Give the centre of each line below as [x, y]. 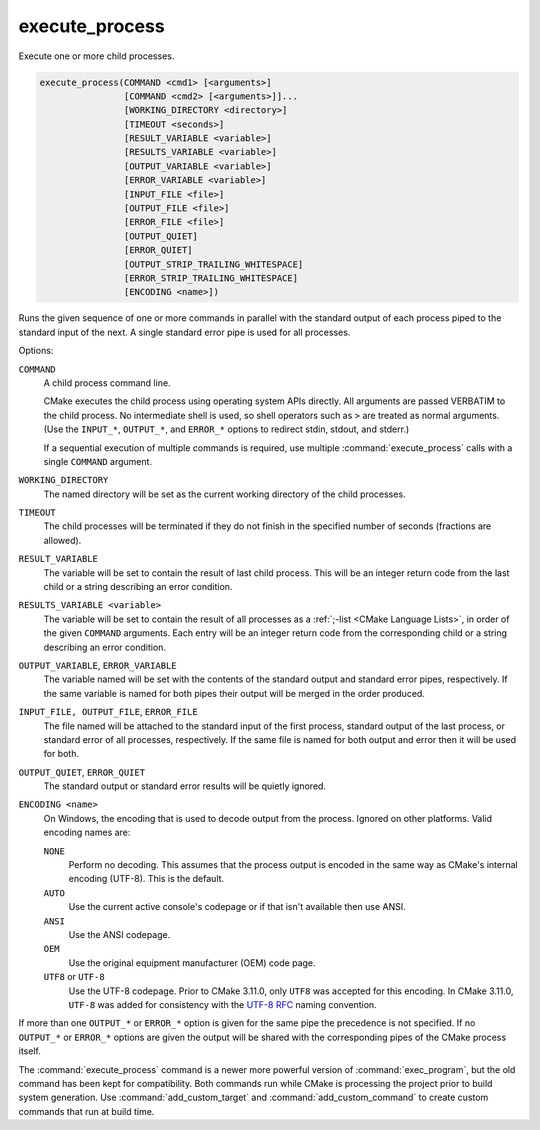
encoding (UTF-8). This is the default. [146, 879]
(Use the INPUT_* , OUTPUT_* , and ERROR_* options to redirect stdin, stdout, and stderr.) [226, 429]
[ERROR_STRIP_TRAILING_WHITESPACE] [211, 278]
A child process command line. [107, 382]
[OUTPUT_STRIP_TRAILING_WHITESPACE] [213, 264]
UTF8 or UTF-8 [74, 977]
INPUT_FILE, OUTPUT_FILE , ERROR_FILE [108, 712]
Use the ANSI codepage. [119, 934]
